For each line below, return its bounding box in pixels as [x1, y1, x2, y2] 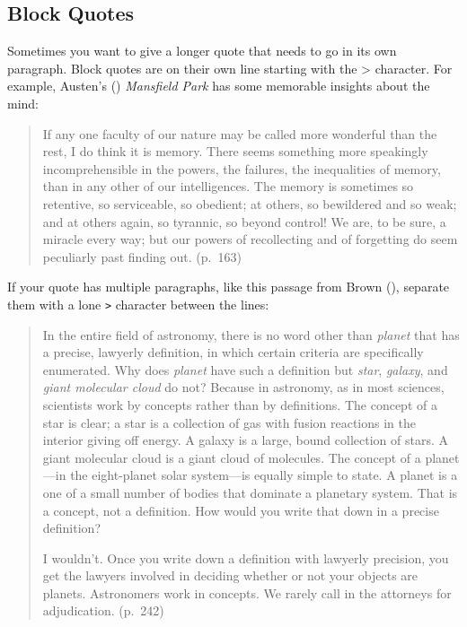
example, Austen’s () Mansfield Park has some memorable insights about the [7, 76, 430, 95]
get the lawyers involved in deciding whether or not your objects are [42, 566, 419, 585]
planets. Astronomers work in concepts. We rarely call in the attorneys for [42, 583, 452, 602]
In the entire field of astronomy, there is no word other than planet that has [42, 325, 460, 344]
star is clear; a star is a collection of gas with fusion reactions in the [42, 413, 417, 431]
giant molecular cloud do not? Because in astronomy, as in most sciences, [42, 378, 445, 396]
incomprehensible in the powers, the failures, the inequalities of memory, [42, 159, 441, 178]
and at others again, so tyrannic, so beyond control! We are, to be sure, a [42, 212, 446, 231]
